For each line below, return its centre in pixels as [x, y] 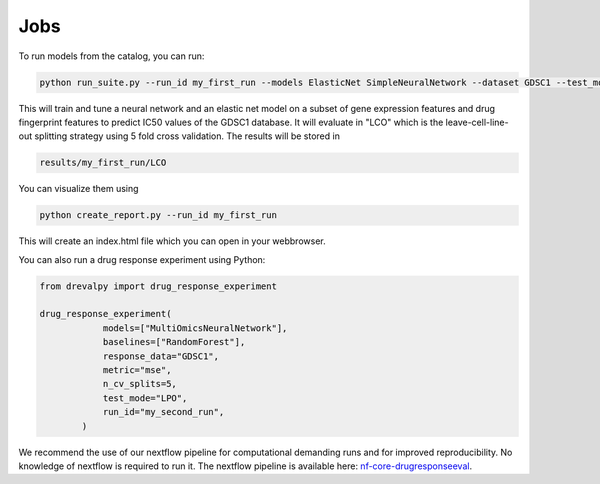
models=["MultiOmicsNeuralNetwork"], [195, 328]
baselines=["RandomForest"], [174, 342]
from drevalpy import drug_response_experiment [158, 286]
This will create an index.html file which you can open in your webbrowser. [172, 241]
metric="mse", [137, 369]
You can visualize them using [78, 189]
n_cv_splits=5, [139, 384]
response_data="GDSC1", [161, 356]
